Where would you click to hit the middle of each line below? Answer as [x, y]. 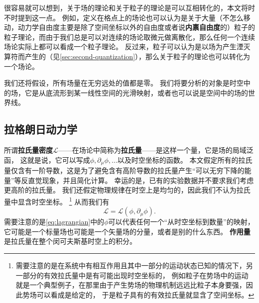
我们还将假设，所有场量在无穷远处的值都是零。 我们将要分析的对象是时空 [124, 83]
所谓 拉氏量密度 [28, 150]
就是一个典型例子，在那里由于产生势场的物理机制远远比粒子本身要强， [131, 285]
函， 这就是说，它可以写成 [47, 159]
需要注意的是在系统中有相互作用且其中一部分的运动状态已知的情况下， [131, 265]
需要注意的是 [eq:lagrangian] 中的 [54, 222]
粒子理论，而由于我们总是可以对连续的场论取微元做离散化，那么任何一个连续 [129, 37]
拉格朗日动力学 [41, 129]
